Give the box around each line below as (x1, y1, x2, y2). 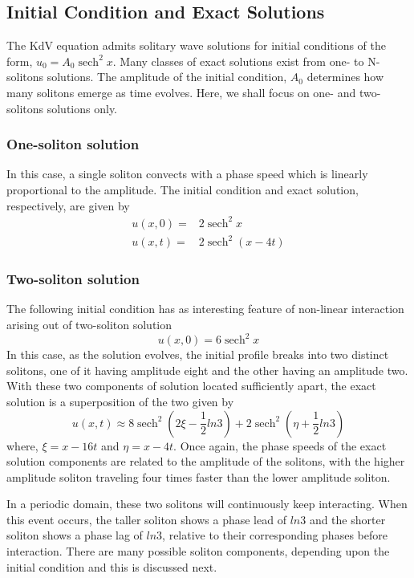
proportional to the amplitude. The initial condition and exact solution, (6, 181, 359, 197)
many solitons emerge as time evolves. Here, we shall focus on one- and (6, 83, 356, 100)
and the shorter (309, 511, 386, 527)
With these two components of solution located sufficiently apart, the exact (6, 377, 376, 394)
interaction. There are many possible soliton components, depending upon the (6, 543, 390, 560)
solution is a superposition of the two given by (6, 393, 234, 409)
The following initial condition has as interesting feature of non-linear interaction (6, 300, 404, 317)
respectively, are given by (6, 197, 130, 214)
